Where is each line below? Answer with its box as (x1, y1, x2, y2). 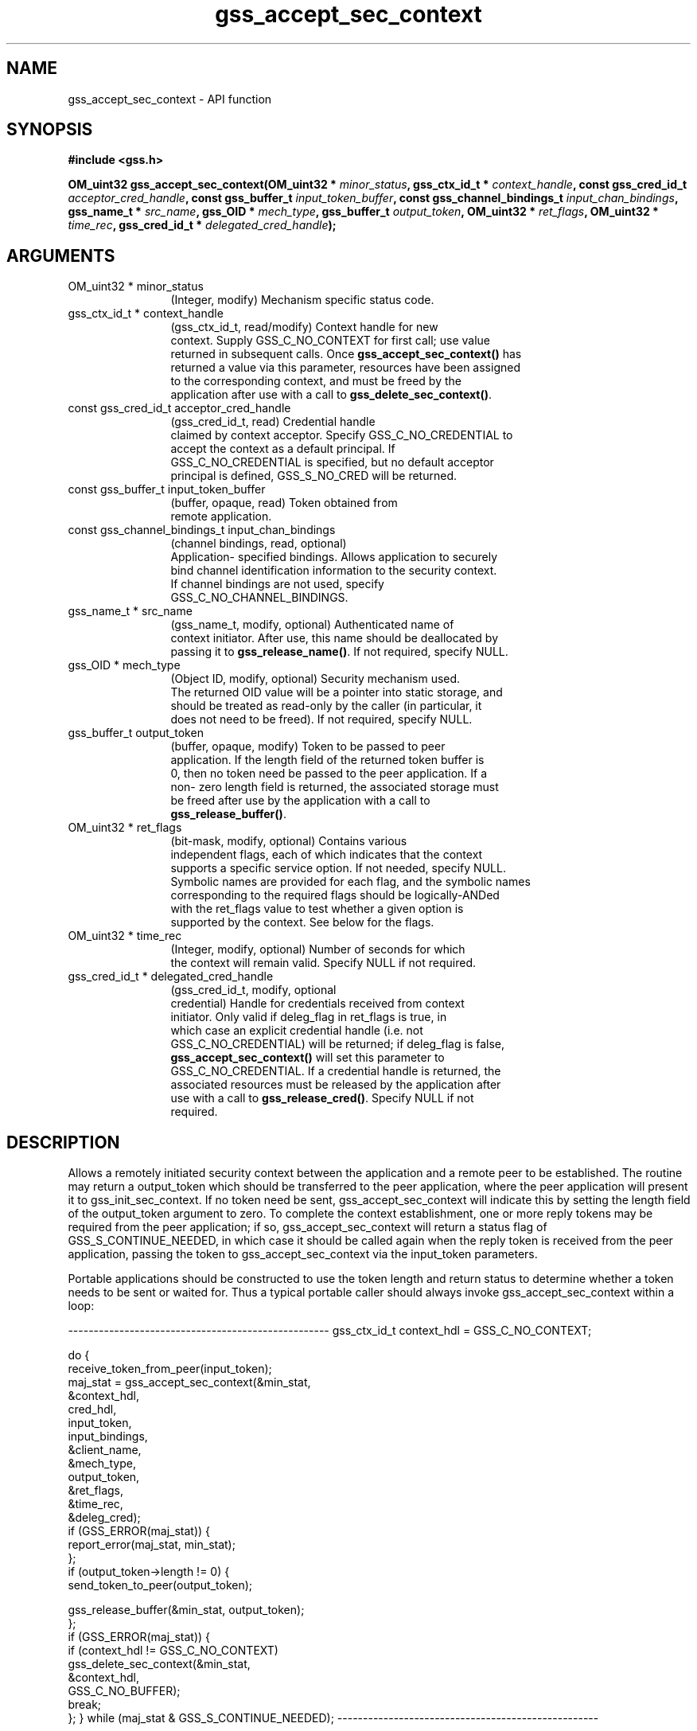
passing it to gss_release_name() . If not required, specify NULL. (170, 645, 508, 659)
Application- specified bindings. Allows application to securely (170, 550, 498, 564)
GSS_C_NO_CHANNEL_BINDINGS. (170, 591, 348, 605)
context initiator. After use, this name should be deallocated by (170, 631, 499, 645)
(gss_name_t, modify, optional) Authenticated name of (170, 618, 454, 632)
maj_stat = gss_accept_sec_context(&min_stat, (68, 1375, 311, 1390)
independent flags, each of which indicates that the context (170, 848, 483, 862)
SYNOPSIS (6, 119, 93, 140)
